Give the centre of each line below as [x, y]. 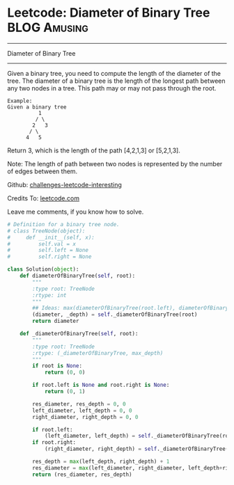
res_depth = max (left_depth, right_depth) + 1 [101, 462]
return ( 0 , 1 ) [65, 392]
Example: [20, 101]
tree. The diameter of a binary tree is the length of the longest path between [116, 81]
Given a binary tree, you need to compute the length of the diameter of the [114, 73]
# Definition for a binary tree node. [63, 224]
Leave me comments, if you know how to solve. [76, 212]
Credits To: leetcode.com [44, 198]
